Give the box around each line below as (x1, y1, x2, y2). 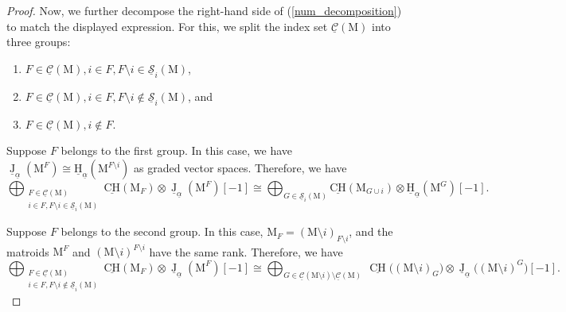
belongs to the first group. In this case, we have (61, 142, 293, 159)
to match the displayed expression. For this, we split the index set (6, 17, 328, 34)
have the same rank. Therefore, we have (149, 243, 343, 260)
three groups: (6, 33, 71, 50)
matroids (6, 243, 49, 260)
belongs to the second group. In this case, (61, 223, 263, 240)
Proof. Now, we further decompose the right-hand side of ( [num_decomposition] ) (6, 2, 402, 18)
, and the (349, 223, 393, 240)
